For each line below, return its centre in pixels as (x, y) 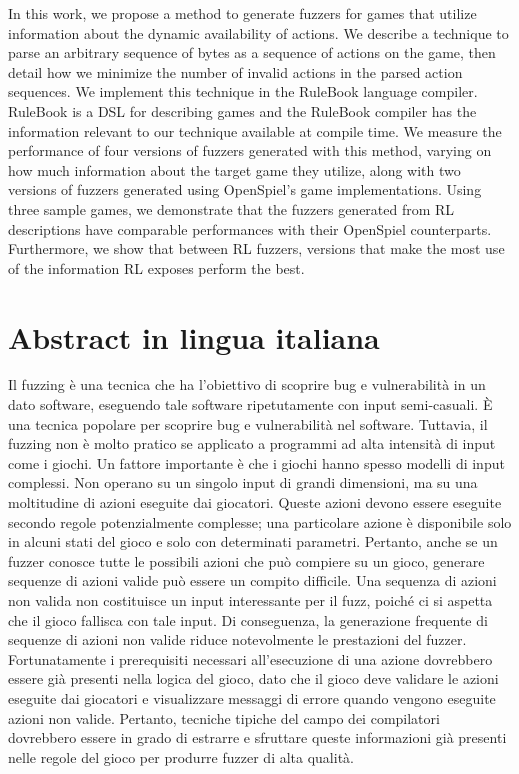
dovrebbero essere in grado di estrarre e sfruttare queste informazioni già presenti (257, 737)
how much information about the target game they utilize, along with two (234, 169)
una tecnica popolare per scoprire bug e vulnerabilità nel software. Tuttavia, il (248, 423)
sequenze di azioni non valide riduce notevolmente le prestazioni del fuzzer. (237, 639)
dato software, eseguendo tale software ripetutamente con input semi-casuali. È (250, 404)
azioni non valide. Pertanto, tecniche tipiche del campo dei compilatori (224, 717)
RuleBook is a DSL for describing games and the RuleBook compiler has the (242, 110)
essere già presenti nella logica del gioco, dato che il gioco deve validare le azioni (253, 678)
